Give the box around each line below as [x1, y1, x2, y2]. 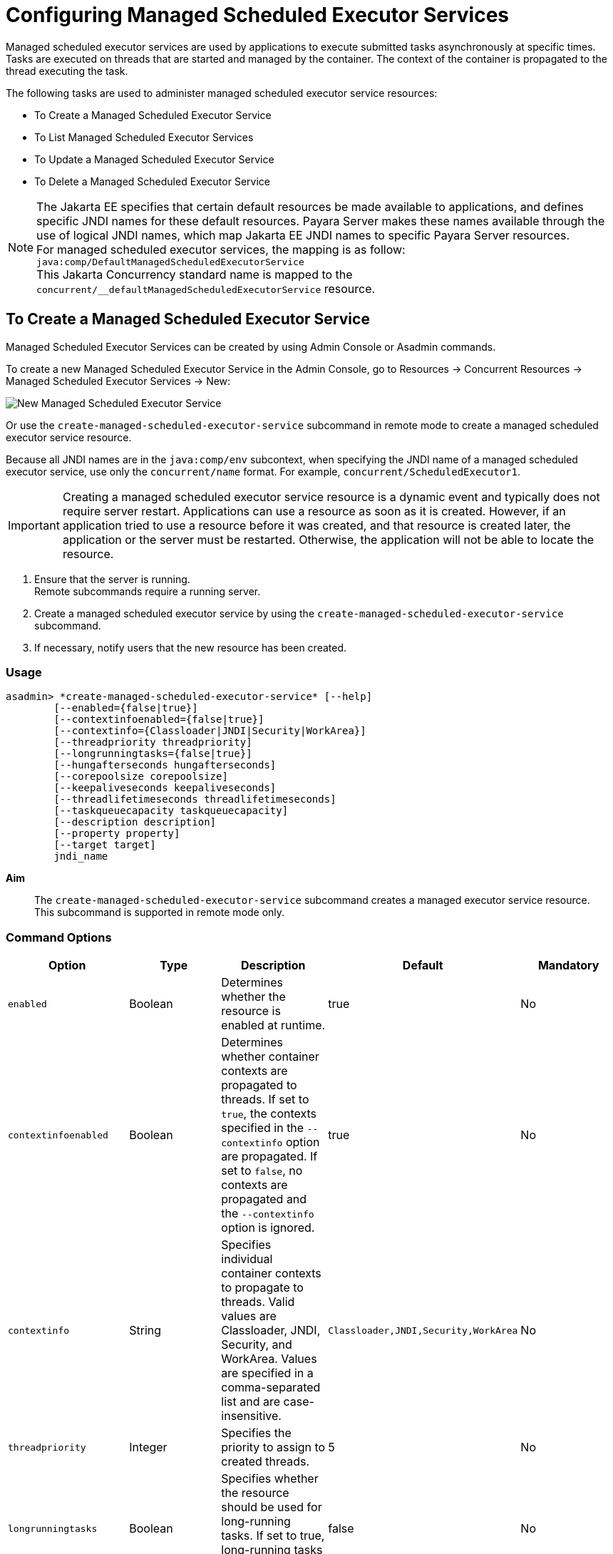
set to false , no [221, 1163, 303, 1178]
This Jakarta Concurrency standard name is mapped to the [36, 267, 353, 282]
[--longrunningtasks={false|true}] [53, 748, 252, 760]
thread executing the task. [6, 64, 128, 77]
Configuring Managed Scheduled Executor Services [6, 3, 510, 27]
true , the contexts [221, 1106, 317, 1121]
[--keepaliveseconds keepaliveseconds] [53, 782, 277, 794]
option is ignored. [221, 1220, 315, 1235]
